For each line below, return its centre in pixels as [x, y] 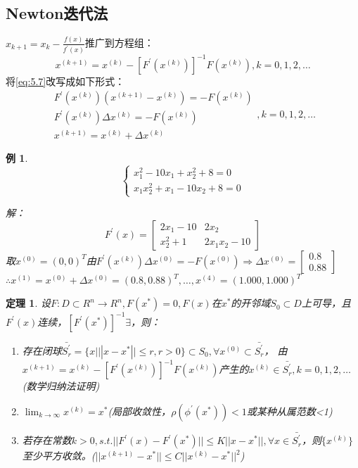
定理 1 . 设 [28, 303]
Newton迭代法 [57, 13]
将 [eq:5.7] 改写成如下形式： [65, 81]
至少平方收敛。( [59, 456]
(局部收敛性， [140, 411]
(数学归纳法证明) [61, 386]
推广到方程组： [119, 43]
